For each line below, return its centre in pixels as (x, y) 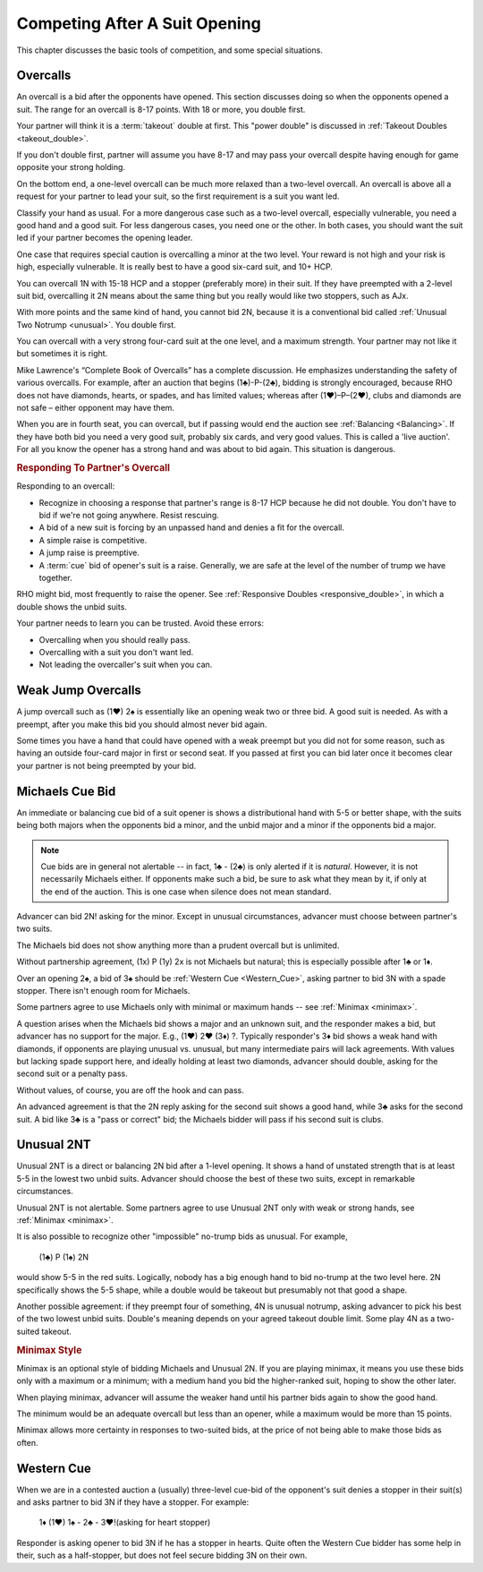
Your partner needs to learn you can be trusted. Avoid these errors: (140, 623)
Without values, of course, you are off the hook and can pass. (131, 1090)
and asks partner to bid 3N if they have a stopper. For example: (133, 1502)
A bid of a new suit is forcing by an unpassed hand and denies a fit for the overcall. (191, 527)
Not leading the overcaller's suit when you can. (126, 665)
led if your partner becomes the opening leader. (105, 238)
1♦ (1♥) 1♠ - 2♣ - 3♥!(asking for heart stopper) (125, 1523)
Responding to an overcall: (66, 486)
